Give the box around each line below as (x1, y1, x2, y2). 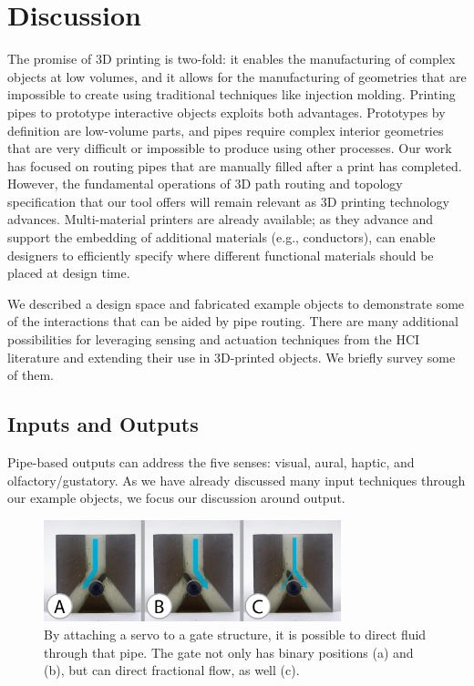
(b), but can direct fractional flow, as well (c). (44, 660, 300, 680)
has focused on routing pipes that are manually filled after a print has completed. (7, 156, 462, 175)
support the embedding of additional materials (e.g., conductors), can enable (7, 228, 436, 247)
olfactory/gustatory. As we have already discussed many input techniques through (7, 470, 466, 489)
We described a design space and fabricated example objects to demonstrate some (7, 293, 465, 312)
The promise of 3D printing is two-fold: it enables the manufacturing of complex (7, 49, 456, 68)
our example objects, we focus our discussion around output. (7, 488, 345, 507)
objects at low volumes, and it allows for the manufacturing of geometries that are (7, 67, 467, 86)
